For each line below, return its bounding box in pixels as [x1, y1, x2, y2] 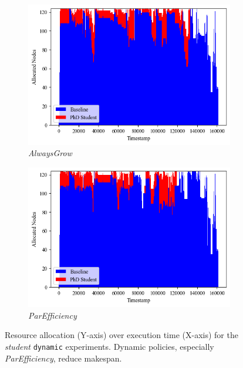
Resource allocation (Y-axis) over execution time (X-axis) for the [5, 329, 238, 341]
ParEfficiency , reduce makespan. [5, 352, 122, 364]
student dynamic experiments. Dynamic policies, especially [5, 340, 214, 353]
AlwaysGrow [28, 147, 72, 159]
